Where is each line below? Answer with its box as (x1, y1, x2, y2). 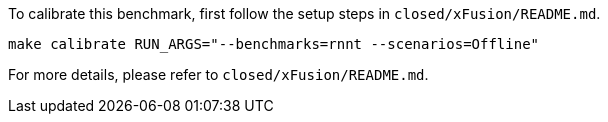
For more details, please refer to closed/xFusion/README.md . (8, 66, 429, 83)
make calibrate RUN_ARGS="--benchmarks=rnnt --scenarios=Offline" (8, 36, 540, 52)
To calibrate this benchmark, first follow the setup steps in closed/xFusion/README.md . (8, 5, 601, 22)
